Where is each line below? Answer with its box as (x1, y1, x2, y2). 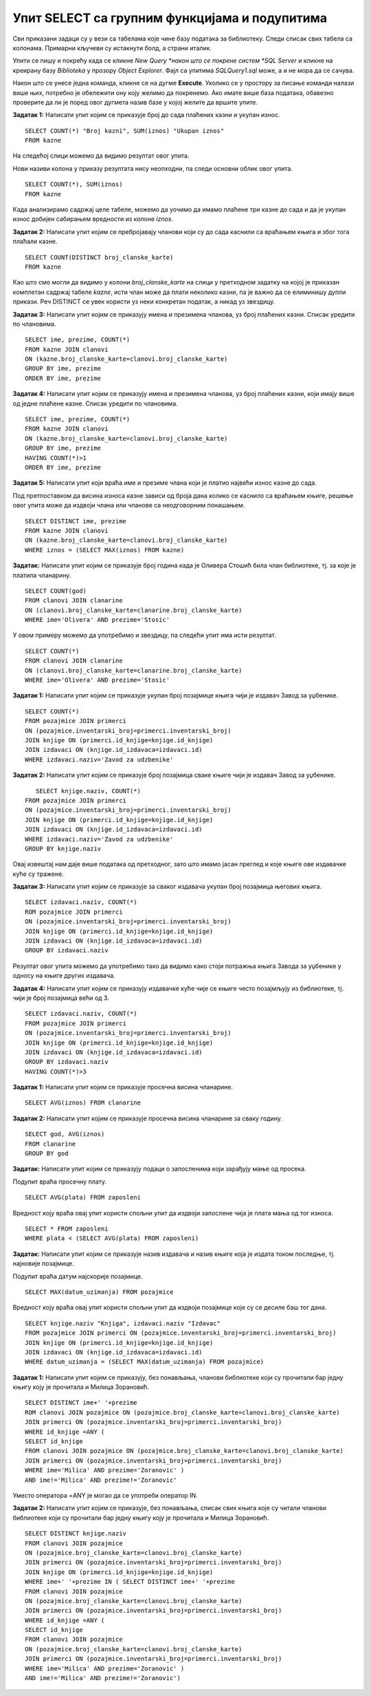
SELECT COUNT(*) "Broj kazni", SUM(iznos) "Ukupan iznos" (25, 127, 225, 134)
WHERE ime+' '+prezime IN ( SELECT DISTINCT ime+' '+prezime (25, 1578, 235, 1586)
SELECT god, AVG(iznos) (25, 1130, 105, 1138)
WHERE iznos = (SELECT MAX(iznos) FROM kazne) (25, 546, 185, 554)
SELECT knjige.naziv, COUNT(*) (35, 787, 141, 795)
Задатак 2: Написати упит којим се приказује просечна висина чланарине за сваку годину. (12, 1114, 283, 1122)
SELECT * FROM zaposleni (25, 1225, 109, 1233)
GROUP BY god (25, 1150, 69, 1158)
